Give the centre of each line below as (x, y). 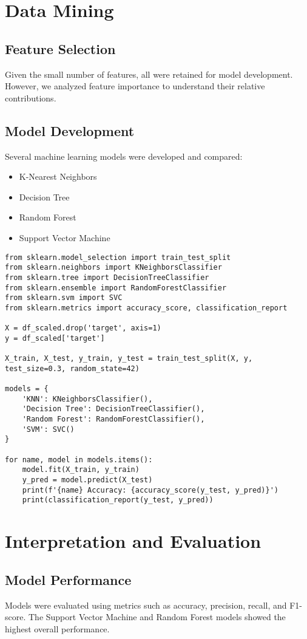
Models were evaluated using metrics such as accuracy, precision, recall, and (146, 605)
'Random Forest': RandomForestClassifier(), (113, 419)
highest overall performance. (57, 628)
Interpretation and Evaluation (133, 541)
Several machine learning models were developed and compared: (124, 156)
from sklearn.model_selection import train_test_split (118, 257)
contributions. (31, 97)
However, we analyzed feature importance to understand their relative (135, 86)
